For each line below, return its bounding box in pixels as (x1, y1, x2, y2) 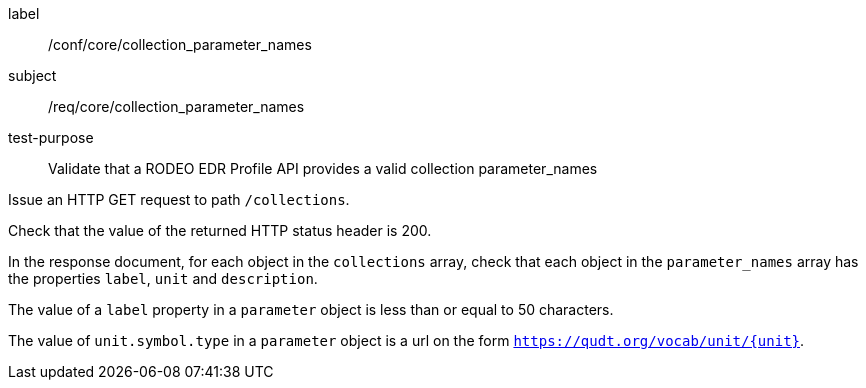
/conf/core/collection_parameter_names (48, 36, 312, 53)
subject (8, 67, 57, 84)
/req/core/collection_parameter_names (48, 98, 305, 115)
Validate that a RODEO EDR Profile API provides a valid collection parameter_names (48, 160, 598, 177)
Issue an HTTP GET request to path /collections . (8, 191, 350, 208)
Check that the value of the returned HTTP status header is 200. (8, 222, 432, 239)
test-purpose (8, 129, 94, 146)
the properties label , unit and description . (8, 270, 318, 287)
